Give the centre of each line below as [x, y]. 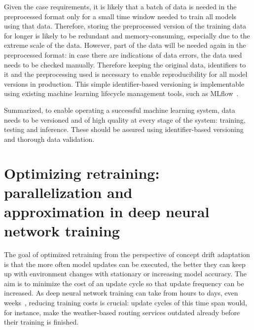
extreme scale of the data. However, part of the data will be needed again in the [125, 45]
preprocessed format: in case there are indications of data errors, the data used [123, 54]
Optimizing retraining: [82, 173]
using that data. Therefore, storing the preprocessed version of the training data [125, 26]
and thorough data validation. [49, 139]
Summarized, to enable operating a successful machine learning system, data [120, 110]
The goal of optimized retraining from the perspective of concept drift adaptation [127, 254]
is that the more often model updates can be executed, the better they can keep [125, 264]
